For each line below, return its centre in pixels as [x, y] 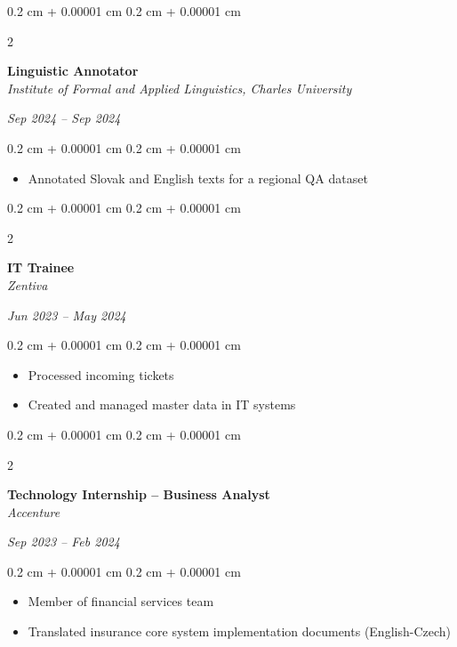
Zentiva [28, 284]
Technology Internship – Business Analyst [139, 494]
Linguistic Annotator [73, 71]
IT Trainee [41, 267]
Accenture [34, 511]
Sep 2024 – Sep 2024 [64, 118]
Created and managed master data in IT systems [162, 404]
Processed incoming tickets [101, 374]
